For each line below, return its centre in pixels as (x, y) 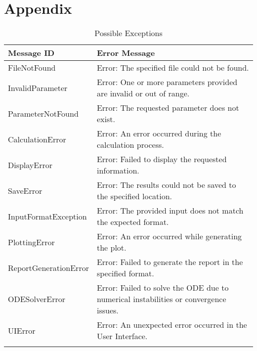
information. (118, 171)
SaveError (25, 190)
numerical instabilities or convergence (161, 299)
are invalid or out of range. (143, 93)
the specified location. (134, 196)
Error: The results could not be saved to (166, 185)
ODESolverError (37, 299)
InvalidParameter (38, 88)
